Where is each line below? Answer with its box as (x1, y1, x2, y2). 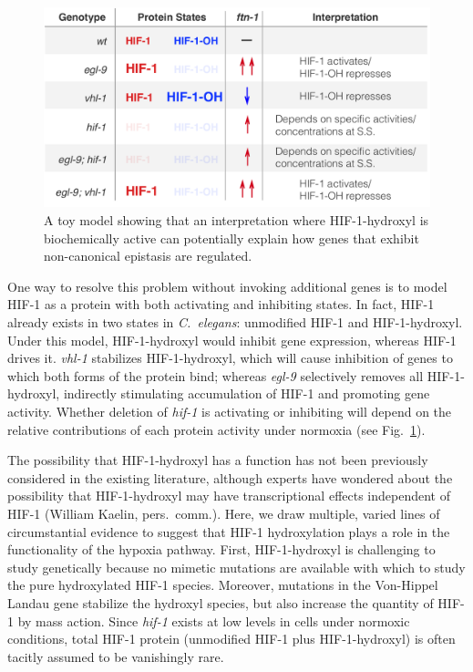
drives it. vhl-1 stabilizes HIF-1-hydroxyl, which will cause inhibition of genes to (7, 348, 453, 367)
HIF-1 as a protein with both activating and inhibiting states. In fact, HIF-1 (7, 295, 435, 314)
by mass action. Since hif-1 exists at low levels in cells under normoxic (17, 611, 410, 630)
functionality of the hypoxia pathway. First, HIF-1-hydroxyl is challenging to (7, 540, 436, 559)
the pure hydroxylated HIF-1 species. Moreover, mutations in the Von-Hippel (7, 575, 438, 594)
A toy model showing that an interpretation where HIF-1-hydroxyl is (44, 211, 429, 230)
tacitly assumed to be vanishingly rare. (7, 646, 224, 666)
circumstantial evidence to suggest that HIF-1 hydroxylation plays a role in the (7, 522, 450, 541)
